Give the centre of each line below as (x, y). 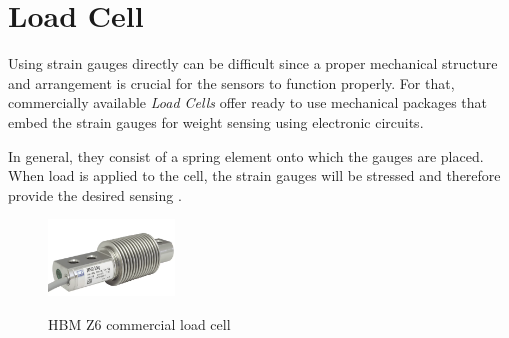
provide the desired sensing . (95, 194)
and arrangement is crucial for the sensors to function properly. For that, (231, 82)
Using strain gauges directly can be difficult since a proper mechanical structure (253, 63)
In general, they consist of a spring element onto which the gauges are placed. (246, 155)
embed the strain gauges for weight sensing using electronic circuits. (216, 121)
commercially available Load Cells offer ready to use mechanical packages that (248, 102)
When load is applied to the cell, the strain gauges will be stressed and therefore (254, 175)
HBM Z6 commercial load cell (139, 323)
